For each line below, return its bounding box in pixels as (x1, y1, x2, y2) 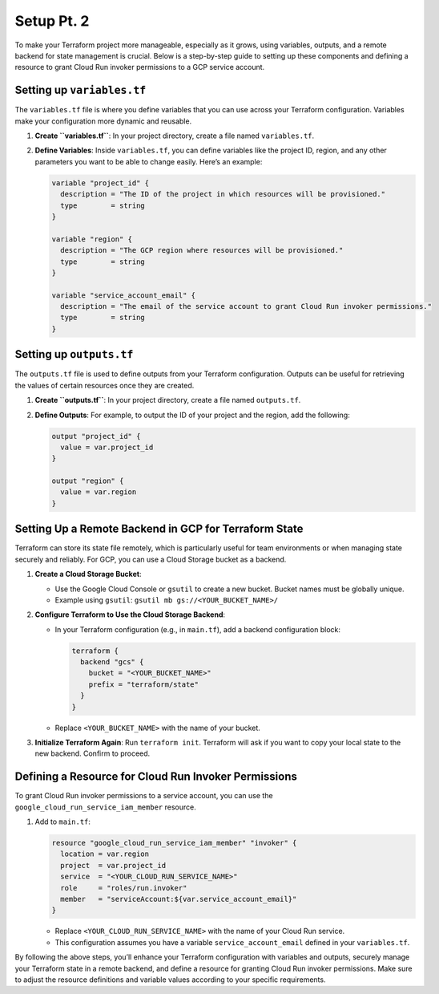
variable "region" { (51, 234, 132, 244)
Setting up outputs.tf (14, 347, 134, 361)
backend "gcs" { (80, 658, 144, 667)
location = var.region (60, 850, 150, 858)
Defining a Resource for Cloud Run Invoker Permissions (14, 770, 298, 784)
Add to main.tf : (34, 817, 91, 826)
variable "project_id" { (51, 178, 150, 188)
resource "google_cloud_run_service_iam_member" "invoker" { (51, 838, 297, 848)
